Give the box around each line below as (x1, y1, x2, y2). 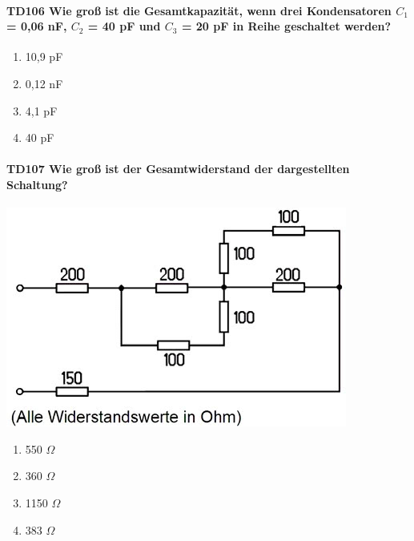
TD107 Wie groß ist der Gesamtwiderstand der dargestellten (6, 160, 350, 177)
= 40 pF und (87, 18, 161, 34)
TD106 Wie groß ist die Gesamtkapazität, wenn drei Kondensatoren (6, 2, 392, 18)
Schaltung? (6, 176, 68, 192)
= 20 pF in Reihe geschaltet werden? (181, 18, 392, 34)
